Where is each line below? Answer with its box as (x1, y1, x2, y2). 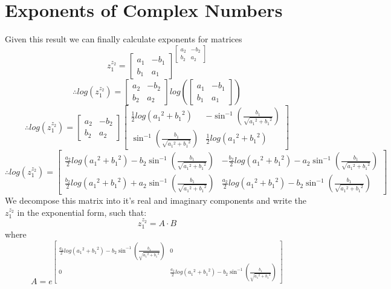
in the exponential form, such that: (17, 206, 147, 218)
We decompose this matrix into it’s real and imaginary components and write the (5, 194, 307, 207)
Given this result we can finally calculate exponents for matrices (5, 33, 242, 45)
